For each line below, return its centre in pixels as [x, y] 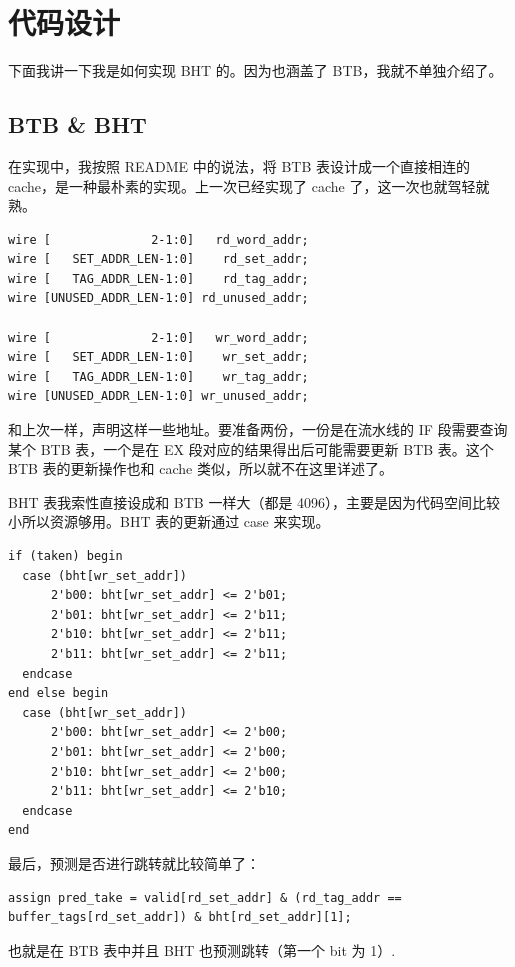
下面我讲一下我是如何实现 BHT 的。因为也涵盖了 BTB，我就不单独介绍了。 [255, 70]
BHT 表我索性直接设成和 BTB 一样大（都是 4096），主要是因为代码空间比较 [254, 501]
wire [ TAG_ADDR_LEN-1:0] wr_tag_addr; [158, 376]
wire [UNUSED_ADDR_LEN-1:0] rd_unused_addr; [158, 298]
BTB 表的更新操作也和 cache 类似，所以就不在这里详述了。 [200, 468]
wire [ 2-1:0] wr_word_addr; [158, 337]
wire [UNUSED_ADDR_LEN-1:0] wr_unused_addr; [158, 396]
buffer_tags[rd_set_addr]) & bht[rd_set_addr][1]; [180, 917]
